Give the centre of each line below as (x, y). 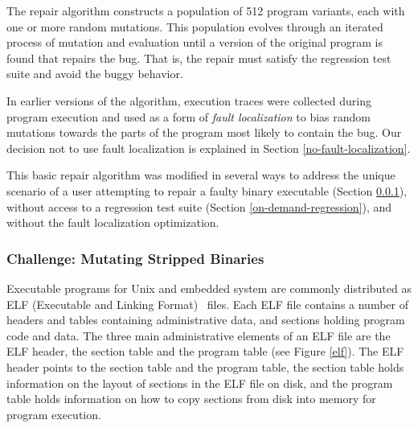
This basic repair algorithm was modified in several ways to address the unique (201, 175)
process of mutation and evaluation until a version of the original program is (195, 42)
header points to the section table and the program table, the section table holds (205, 366)
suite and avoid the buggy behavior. (95, 74)
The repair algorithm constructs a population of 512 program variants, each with (206, 10)
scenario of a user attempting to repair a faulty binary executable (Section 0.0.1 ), (207, 190)
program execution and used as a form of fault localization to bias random (189, 116)
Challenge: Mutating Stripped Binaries (135, 258)
